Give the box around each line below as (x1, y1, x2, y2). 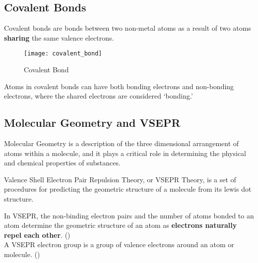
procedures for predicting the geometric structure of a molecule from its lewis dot (4, 184, 252, 194)
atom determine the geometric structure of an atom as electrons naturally (4, 220, 237, 230)
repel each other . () (4, 229, 70, 240)
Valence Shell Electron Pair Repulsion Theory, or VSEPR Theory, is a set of (4, 174, 236, 184)
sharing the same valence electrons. (4, 32, 114, 43)
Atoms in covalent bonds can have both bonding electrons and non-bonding (4, 81, 234, 91)
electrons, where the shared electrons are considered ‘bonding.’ (4, 91, 193, 101)
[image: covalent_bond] (24, 50, 102, 57)
